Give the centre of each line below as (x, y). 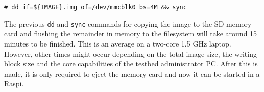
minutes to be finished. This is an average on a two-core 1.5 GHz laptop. (118, 43)
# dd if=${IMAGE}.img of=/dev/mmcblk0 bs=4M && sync (95, 7)
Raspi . (14, 84)
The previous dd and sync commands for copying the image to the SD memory (128, 23)
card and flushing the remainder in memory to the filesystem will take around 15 (131, 33)
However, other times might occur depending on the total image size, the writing (130, 53)
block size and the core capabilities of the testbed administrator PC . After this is (131, 64)
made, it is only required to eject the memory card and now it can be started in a (132, 73)
